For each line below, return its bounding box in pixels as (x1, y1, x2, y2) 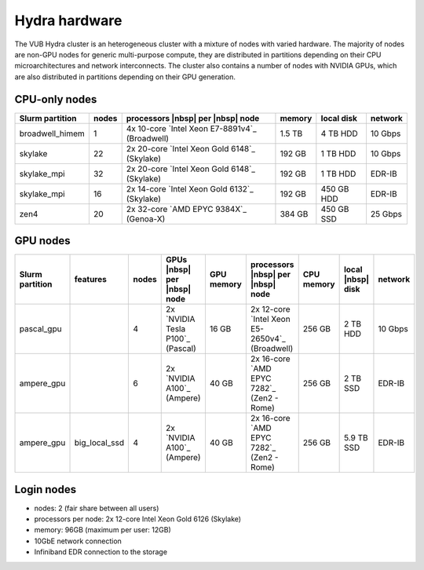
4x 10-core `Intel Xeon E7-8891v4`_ (126, 122, 257, 133)
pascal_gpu (19, 323, 62, 334)
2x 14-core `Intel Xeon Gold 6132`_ (126, 183, 254, 194)
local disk (320, 112, 357, 123)
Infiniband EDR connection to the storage (34, 547, 168, 557)
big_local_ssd (74, 437, 125, 448)
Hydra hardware (14, 12, 122, 29)
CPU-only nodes (14, 93, 97, 106)
